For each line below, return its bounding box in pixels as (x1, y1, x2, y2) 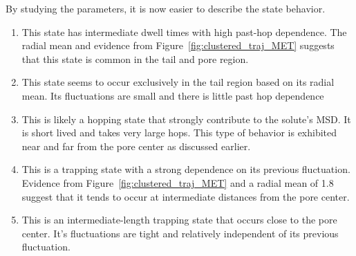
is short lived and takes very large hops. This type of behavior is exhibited (21, 125, 337, 140)
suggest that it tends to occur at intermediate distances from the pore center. (21, 189, 350, 203)
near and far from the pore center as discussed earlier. (21, 138, 251, 153)
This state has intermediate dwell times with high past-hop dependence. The (21, 24, 347, 39)
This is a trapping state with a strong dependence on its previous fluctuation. (21, 162, 350, 176)
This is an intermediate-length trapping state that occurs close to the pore (21, 212, 337, 227)
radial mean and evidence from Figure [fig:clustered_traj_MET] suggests (21, 38, 335, 53)
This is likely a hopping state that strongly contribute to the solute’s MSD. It (21, 111, 351, 126)
